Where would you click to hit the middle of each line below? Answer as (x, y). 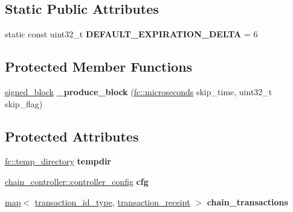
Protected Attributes (72, 136)
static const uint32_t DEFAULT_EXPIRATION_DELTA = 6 (131, 34)
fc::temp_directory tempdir (58, 161)
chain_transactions (247, 201)
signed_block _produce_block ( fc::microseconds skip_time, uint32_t (139, 92)
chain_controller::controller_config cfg (77, 181)
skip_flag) (24, 103)
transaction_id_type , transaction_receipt (112, 201)
